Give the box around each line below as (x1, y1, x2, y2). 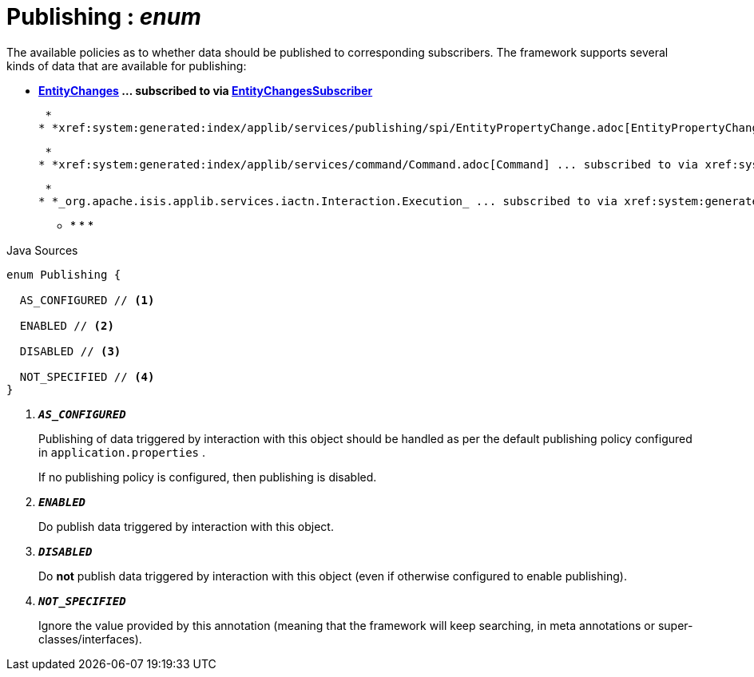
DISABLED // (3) (19, 344, 121, 358)
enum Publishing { (6, 267, 121, 281)
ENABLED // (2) (19, 319, 114, 332)
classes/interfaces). (38, 631, 142, 646)
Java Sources (6, 243, 78, 257)
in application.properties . (38, 445, 206, 459)
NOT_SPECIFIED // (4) (19, 370, 155, 383)
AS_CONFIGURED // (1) (19, 293, 155, 307)
